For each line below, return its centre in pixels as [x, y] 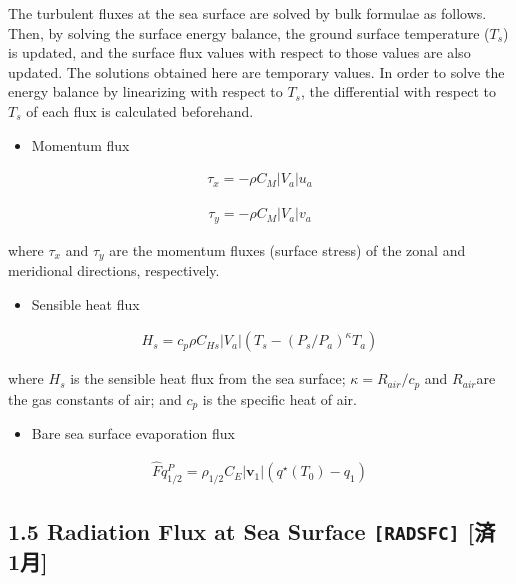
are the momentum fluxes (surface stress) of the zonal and [287, 249]
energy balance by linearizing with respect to [145, 91]
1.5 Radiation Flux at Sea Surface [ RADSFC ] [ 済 [252, 531]
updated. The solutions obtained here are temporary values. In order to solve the [256, 71]
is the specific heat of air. [279, 398]
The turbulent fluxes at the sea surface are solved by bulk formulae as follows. [247, 13]
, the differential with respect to [398, 91]
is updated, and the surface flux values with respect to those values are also [239, 52]
